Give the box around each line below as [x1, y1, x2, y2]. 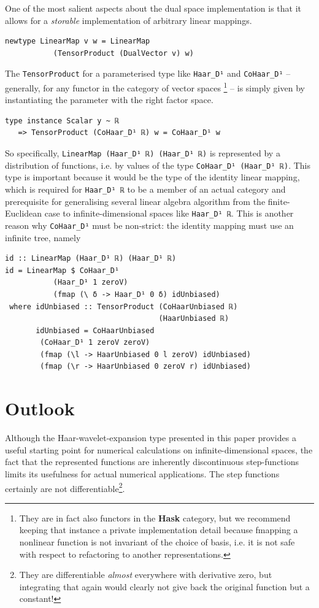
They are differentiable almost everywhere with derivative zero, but [19, 568, 272, 581]
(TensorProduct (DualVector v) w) [53, 48, 194, 58]
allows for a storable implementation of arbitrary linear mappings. [5, 13, 252, 26]
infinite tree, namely [5, 231, 81, 244]
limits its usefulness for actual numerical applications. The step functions [5, 467, 280, 480]
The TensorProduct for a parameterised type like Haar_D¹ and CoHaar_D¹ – [5, 67, 291, 80]
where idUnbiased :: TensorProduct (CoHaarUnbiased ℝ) [9, 302, 238, 311]
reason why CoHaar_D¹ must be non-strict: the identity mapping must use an [5, 218, 294, 231]
